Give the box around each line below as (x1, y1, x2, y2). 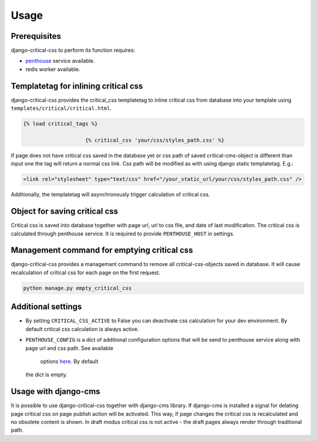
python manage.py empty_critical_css (23, 285, 132, 291)
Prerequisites (11, 31, 61, 41)
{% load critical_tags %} (23, 120, 98, 127)
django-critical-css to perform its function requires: (11, 47, 136, 54)
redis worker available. (25, 65, 80, 73)
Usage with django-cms (11, 386, 100, 396)
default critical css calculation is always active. (25, 325, 139, 332)
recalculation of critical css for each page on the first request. (11, 269, 161, 276)
